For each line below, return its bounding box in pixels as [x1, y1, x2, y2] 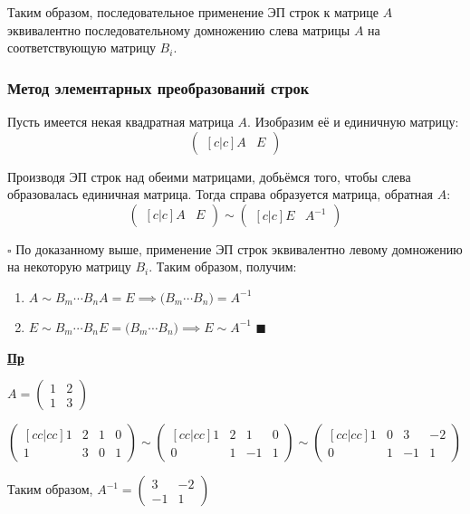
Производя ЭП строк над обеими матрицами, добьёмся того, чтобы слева [7, 167, 411, 186]
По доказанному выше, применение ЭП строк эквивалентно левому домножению [15, 239, 463, 258]
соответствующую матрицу [7, 38, 156, 57]
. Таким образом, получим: [149, 257, 297, 276]
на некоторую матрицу [7, 257, 131, 276]
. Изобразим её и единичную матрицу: [247, 112, 459, 130]
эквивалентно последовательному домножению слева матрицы [7, 20, 350, 39]
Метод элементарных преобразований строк [7, 76, 310, 99]
